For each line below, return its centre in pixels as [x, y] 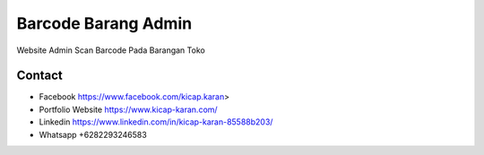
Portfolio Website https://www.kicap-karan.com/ [129, 109]
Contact [39, 76]
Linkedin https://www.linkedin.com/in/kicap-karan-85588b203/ [156, 122]
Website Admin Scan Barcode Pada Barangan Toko [111, 50]
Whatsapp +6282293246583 [93, 134]
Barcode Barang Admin [104, 23]
